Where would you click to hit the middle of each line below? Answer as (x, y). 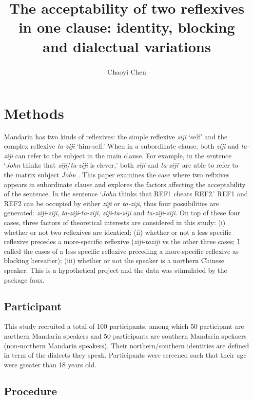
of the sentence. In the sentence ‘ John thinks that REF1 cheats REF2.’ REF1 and (126, 194)
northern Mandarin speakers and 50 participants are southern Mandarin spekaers (125, 335)
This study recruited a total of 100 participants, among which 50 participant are (124, 326)
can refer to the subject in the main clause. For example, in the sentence (123, 155)
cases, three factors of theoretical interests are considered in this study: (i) (115, 222)
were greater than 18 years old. (50, 364)
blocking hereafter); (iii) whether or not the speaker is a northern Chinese (114, 260)
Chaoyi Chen (127, 71)
